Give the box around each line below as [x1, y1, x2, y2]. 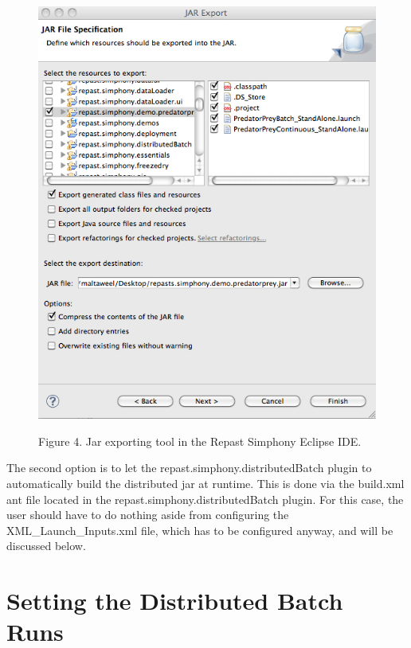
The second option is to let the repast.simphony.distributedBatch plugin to [6, 459, 372, 476]
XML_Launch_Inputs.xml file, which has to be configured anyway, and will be [6, 521, 393, 538]
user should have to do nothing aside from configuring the [6, 506, 289, 523]
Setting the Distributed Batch [6, 584, 343, 617]
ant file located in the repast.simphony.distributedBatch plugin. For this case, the [6, 490, 404, 507]
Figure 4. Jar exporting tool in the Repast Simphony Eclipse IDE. [38, 432, 362, 449]
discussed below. [6, 537, 86, 554]
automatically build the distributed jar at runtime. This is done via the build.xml [6, 474, 405, 491]
